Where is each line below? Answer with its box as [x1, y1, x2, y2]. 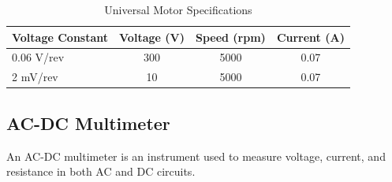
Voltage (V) [119, 28, 185, 45]
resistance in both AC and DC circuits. [6, 163, 196, 180]
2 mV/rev [12, 69, 58, 85]
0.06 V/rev [12, 49, 65, 65]
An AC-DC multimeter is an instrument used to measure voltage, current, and [6, 147, 386, 164]
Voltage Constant [12, 28, 109, 45]
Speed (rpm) [195, 28, 266, 45]
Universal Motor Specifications [104, 2, 252, 17]
